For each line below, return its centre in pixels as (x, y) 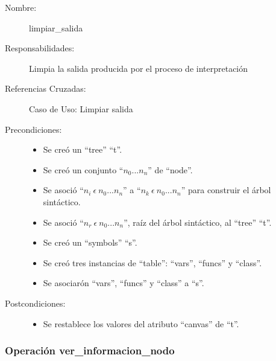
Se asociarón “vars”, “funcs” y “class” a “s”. (124, 283)
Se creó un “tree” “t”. (83, 149)
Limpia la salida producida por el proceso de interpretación (139, 68)
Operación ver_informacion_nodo (90, 350)
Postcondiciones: (35, 303)
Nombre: (21, 7)
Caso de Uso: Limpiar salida (81, 108)
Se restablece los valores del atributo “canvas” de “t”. (141, 323)
